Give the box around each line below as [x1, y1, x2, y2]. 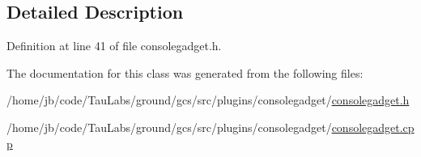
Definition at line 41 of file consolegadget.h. [6, 37, 222, 54]
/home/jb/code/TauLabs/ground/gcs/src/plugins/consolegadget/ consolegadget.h [6, 91, 410, 108]
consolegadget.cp [331, 118, 415, 135]
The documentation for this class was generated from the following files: [6, 64, 364, 81]
